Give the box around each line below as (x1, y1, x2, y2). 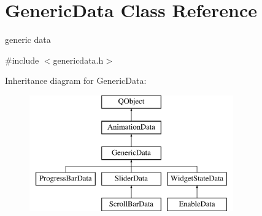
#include (5, 53, 39, 66)
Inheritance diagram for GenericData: (5, 74, 147, 87)
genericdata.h (53, 53, 104, 66)
